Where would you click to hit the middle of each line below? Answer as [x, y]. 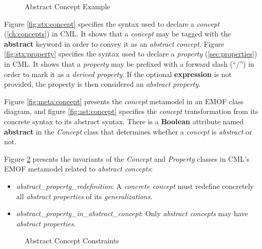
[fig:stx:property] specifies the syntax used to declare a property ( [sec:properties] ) [131, 54]
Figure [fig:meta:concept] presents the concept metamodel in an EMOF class [124, 101]
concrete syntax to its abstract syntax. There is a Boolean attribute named [124, 121]
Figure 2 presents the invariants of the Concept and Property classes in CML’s [127, 158]
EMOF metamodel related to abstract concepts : [78, 169]
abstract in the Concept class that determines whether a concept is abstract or [128, 131]
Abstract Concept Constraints [72, 241]
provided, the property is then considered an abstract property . [102, 84]
